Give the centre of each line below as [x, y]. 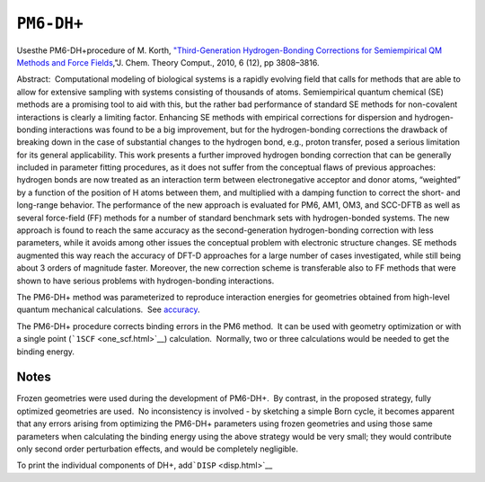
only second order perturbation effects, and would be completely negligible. [157, 449]
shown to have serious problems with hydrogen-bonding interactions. [145, 281]
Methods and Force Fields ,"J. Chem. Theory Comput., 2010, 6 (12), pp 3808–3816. [168, 62]
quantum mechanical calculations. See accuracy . [108, 309]
